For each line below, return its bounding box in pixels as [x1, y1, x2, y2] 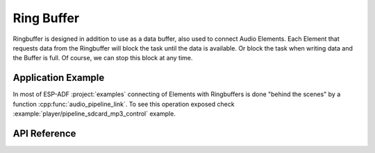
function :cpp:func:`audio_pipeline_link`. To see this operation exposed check [12, 100, 235, 108]
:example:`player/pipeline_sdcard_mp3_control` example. [12, 109, 176, 118]
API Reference [12, 127, 76, 139]
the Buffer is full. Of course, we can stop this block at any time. [12, 54, 193, 62]
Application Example [12, 72, 105, 84]
